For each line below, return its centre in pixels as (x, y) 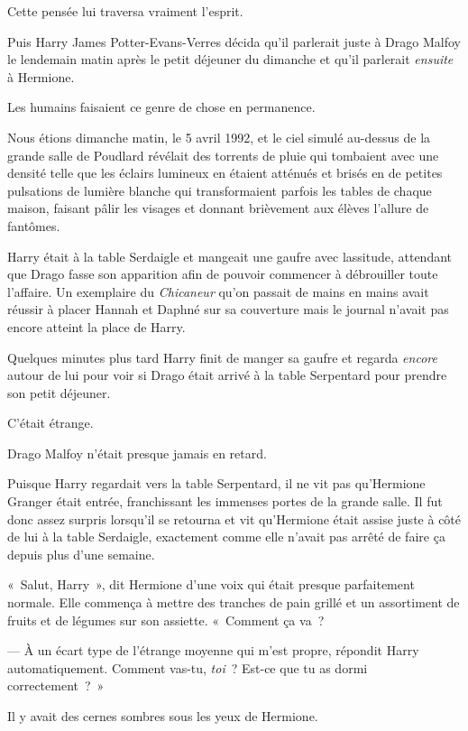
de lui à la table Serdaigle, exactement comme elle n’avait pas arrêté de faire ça (226, 537)
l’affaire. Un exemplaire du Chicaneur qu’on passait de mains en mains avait (218, 291)
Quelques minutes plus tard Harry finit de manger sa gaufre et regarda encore (222, 357)
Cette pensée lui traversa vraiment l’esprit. (125, 11)
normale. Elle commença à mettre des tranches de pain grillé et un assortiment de (234, 602)
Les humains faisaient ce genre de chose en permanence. (161, 107)
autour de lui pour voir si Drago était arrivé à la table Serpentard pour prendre (227, 375)
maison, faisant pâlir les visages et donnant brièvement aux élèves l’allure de (218, 208)
